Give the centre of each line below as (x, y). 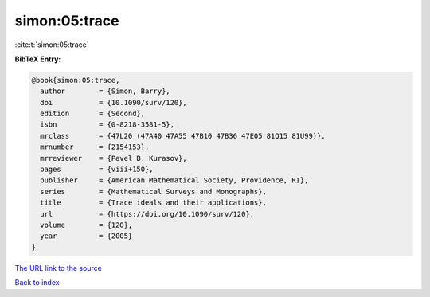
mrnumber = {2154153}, (95, 147)
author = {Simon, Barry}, (105, 91)
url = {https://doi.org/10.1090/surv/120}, (147, 214)
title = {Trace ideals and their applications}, (153, 203)
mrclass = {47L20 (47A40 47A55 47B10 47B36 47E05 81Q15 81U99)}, (183, 136)
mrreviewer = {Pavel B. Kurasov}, (113, 158)
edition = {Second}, (93, 114)
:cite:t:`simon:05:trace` (52, 45)
